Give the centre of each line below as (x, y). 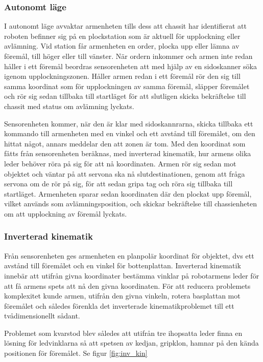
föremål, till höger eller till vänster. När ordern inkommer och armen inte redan (128, 56)
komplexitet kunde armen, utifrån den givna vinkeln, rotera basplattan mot (122, 296)
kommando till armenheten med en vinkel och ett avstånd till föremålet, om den (130, 133)
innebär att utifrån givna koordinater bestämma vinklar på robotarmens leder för (132, 275)
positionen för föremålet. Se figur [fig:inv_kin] (76, 353)
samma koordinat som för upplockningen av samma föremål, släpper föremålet (127, 86)
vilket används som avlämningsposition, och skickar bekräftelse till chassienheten (130, 204)
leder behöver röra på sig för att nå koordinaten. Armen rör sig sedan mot (120, 163)
